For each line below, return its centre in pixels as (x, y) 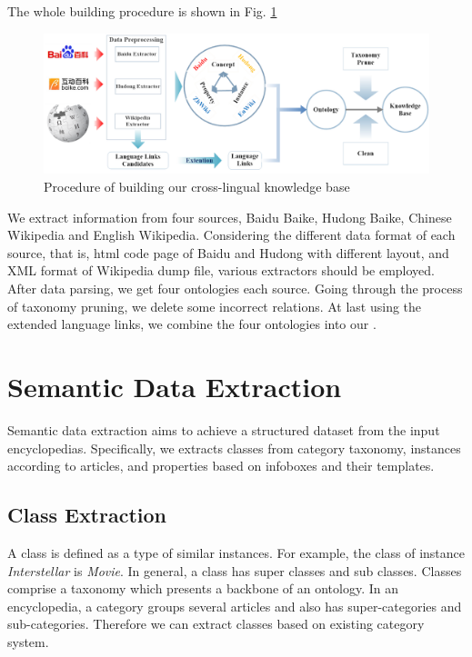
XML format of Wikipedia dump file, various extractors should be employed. (221, 270)
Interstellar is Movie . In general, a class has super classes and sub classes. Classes (235, 570)
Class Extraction (87, 515)
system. (28, 641)
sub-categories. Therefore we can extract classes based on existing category (216, 624)
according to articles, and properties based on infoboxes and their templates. (221, 466)
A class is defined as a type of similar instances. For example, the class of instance (236, 552)
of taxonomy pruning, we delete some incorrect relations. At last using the (215, 306)
